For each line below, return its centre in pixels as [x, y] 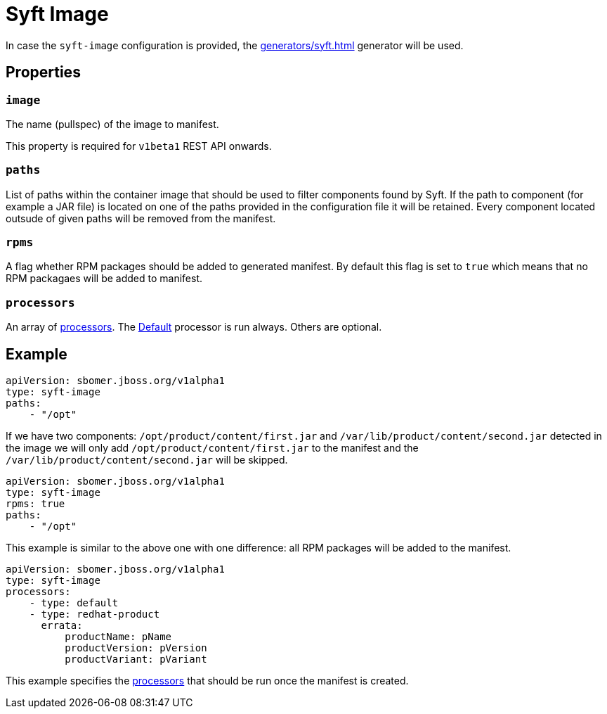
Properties [43, 72]
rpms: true [35, 504]
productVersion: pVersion [136, 648]
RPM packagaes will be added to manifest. [104, 279]
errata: [62, 626]
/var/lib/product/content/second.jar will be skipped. [147, 460]
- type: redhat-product [94, 614]
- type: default [74, 603]
